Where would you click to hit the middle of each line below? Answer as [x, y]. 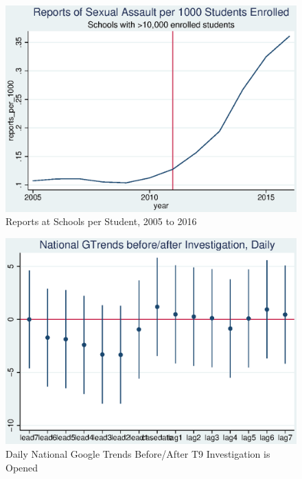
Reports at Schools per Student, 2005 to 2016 [101, 221]
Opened [22, 467]
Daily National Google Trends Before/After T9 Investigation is [138, 454]
